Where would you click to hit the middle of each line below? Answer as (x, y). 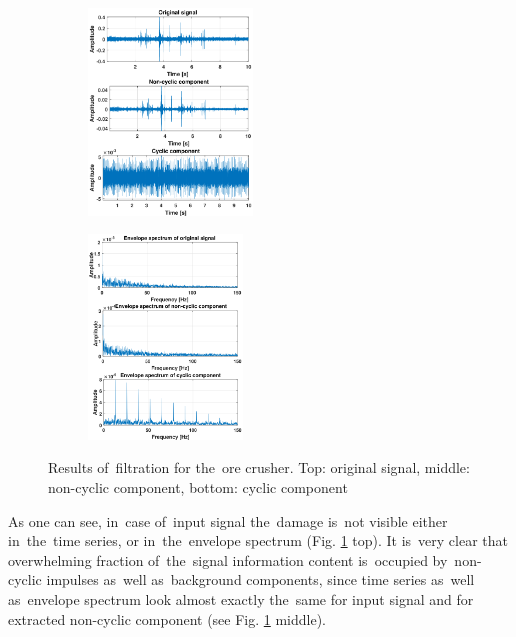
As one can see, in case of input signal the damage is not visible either (228, 520)
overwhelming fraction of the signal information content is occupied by (228, 559)
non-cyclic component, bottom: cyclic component (198, 487)
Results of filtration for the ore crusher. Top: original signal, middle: (259, 467)
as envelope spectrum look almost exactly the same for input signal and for (241, 599)
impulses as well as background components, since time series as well (260, 579)
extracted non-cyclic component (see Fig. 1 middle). (167, 618)
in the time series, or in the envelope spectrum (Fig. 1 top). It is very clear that (258, 540)
